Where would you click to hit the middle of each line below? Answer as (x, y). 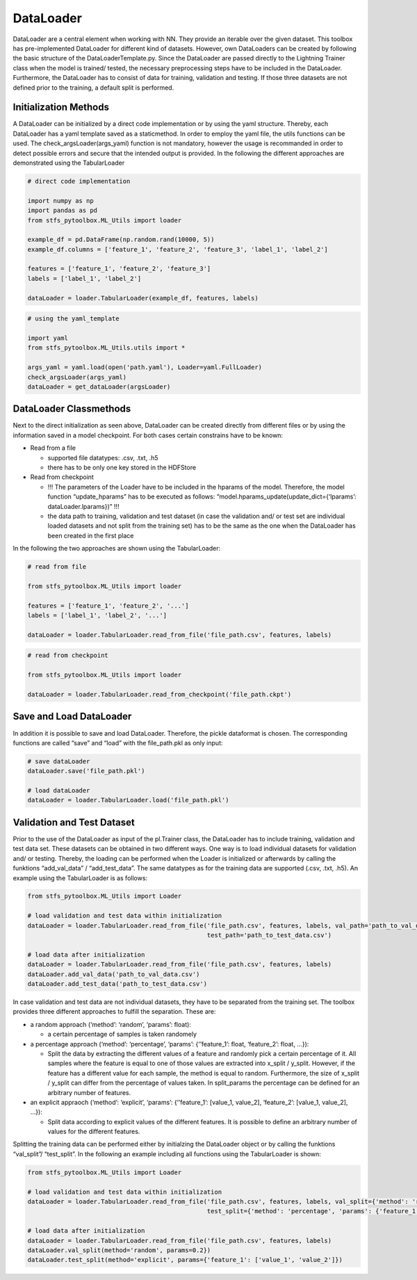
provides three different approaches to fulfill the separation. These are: (114, 1012)
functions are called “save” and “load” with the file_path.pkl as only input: (118, 743)
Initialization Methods (61, 107)
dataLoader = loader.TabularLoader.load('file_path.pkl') (128, 800)
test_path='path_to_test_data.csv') (269, 935)
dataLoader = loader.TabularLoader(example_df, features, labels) (143, 298)
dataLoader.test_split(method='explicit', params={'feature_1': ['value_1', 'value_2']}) (185, 1260)
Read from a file (53, 448)
